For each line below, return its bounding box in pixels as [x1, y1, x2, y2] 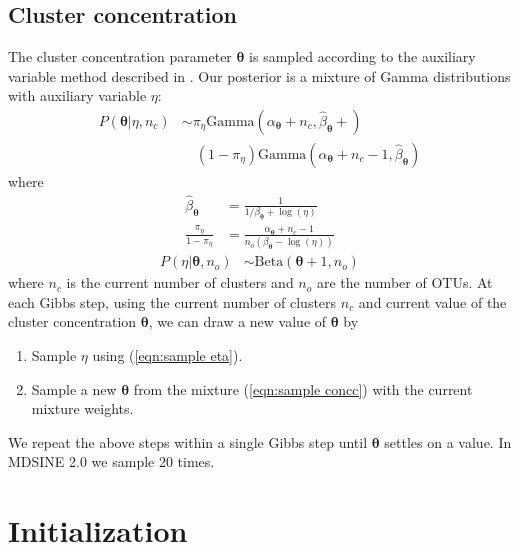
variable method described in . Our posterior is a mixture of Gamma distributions [8, 65, 511, 86]
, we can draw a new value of [148, 311, 327, 332]
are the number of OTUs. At [316, 272, 493, 293]
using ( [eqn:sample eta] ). [92, 345, 243, 366]
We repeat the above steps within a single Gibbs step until [8, 431, 368, 452]
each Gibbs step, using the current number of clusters [8, 291, 337, 312]
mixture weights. [31, 398, 134, 419]
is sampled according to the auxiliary [249, 46, 476, 67]
